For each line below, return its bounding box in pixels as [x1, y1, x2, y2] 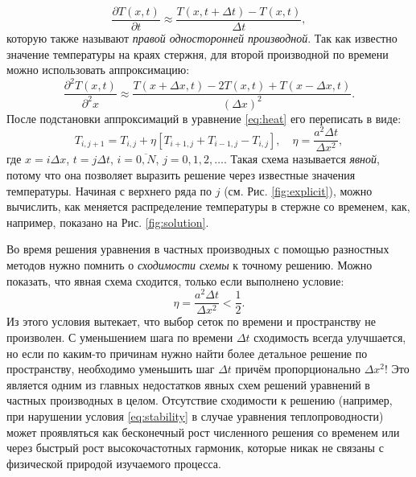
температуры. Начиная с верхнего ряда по [6, 182, 212, 199]
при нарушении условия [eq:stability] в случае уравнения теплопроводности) [6, 407, 384, 424]
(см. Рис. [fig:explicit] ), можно [224, 182, 373, 199]
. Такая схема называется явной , [224, 150, 380, 167]
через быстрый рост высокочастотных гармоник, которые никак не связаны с [6, 439, 384, 456]
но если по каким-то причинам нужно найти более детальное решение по [6, 344, 368, 361]
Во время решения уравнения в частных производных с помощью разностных [6, 241, 389, 257]
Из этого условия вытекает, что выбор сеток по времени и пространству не [6, 313, 376, 330]
